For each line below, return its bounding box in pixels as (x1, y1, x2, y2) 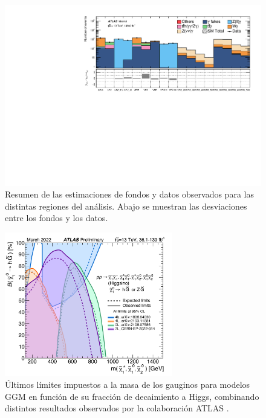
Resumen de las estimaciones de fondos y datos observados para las (5, 188, 254, 201)
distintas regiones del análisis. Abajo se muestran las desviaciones (5, 199, 247, 212)
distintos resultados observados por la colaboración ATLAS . (5, 402, 229, 414)
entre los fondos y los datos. (5, 211, 108, 224)
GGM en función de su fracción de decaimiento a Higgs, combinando (5, 390, 259, 402)
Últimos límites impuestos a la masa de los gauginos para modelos (5, 378, 250, 390)
